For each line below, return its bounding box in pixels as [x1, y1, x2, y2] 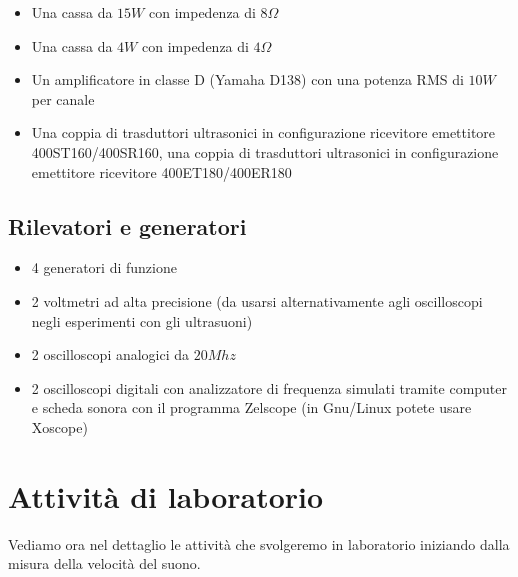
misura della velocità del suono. [8, 553, 201, 574]
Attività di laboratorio [8, 475, 324, 516]
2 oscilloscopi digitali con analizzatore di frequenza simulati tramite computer [31, 377, 508, 398]
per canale [31, 88, 95, 109]
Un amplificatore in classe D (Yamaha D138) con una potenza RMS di [31, 69, 464, 90]
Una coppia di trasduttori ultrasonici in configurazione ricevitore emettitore [31, 122, 496, 143]
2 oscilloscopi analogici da [31, 344, 190, 365]
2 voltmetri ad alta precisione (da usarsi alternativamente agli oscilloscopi [31, 290, 483, 311]
